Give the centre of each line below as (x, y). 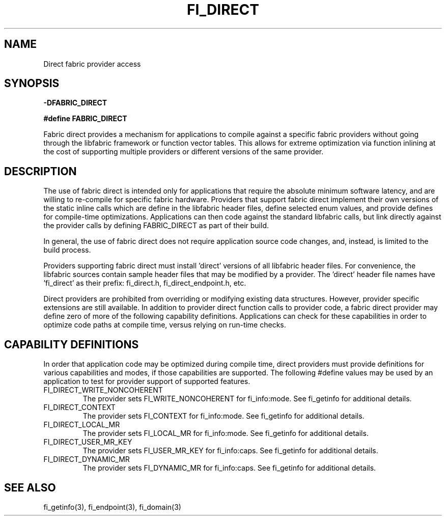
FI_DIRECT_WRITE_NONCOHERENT (103, 390)
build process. (67, 250)
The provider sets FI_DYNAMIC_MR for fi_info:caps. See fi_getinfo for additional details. (229, 468)
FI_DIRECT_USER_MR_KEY (88, 442)
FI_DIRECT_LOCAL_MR (82, 425)
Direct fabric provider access (92, 64)
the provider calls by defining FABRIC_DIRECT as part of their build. (156, 226)
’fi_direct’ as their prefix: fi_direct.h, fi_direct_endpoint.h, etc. (145, 283)
